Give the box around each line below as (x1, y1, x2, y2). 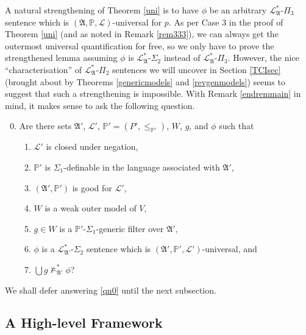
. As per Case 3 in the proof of (168, 15, 283, 28)
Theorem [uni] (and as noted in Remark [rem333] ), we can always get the (5, 27, 279, 40)
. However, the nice (227, 51, 299, 64)
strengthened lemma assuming (5, 51, 118, 64)
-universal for (112, 15, 162, 28)
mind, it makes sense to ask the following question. (5, 99, 195, 111)
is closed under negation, (46, 140, 138, 153)
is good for (72, 181, 112, 194)
